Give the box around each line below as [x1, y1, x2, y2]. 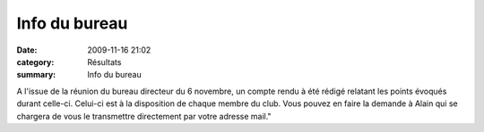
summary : [16, 70, 56, 80]
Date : [16, 45, 38, 55]
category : [16, 56, 55, 67]
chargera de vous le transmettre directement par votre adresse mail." [16, 111, 272, 121]
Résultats [87, 56, 122, 67]
